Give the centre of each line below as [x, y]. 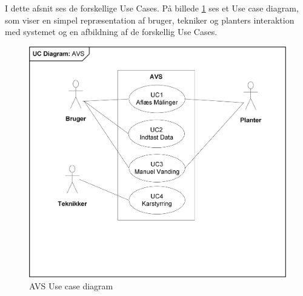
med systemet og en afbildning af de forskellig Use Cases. [111, 32]
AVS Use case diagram [71, 285]
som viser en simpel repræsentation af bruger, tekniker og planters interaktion [150, 20]
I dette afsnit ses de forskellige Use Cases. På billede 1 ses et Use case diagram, [152, 8]
